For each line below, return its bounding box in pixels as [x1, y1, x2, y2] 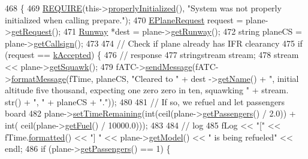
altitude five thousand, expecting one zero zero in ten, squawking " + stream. [5, 84, 289, 96]
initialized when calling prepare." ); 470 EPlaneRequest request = [5, 13, 243, 26]
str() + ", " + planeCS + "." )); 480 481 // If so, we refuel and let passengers [5, 95, 285, 108]
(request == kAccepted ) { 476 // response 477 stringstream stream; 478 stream [5, 48, 299, 61]
